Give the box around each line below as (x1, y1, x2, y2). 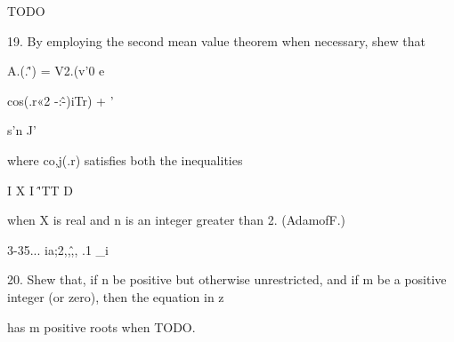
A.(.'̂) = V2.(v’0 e (7, 61, 105, 80)
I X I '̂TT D (7, 180, 74, 199)
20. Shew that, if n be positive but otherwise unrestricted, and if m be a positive (7, 270, 447, 289)
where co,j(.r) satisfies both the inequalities (7, 150, 243, 169)
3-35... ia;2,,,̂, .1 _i (7, 240, 109, 258)
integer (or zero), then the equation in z (7, 287, 224, 306)
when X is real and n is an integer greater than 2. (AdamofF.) (7, 211, 346, 229)
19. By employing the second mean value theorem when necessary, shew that (7, 31, 426, 50)
